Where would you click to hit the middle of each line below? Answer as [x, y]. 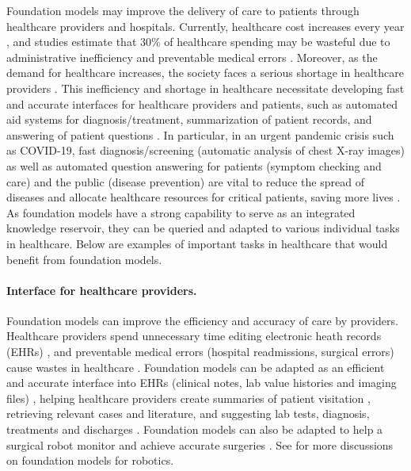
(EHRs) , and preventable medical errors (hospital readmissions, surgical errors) [200, 352]
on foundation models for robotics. [90, 460]
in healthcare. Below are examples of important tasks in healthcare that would [197, 243]
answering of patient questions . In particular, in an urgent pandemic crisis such [200, 134]
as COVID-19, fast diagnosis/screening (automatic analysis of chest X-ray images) [205, 150]
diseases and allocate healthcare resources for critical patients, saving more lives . [204, 197]
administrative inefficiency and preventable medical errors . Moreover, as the [192, 57]
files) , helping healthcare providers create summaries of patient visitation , [188, 398]
